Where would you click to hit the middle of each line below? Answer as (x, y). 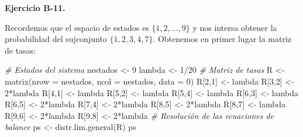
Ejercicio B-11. (35, 8)
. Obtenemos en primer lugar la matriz (222, 39)
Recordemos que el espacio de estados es (77, 27)
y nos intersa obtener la (235, 27)
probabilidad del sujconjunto (56, 39)
